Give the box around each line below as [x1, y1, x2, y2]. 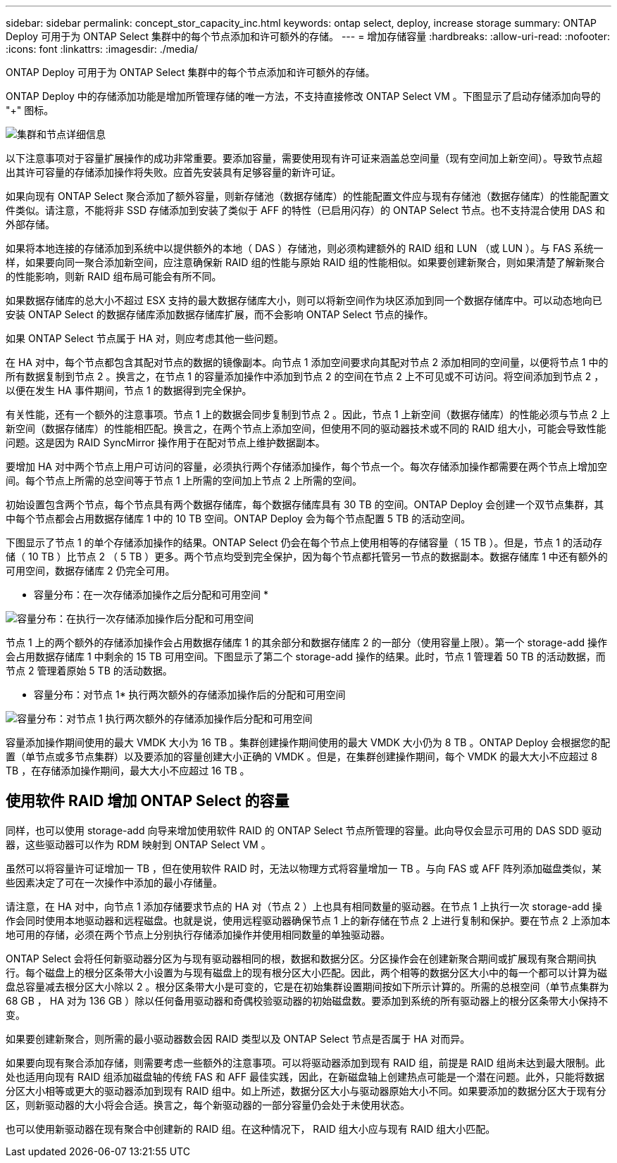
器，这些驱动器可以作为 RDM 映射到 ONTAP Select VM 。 [6, 838, 271, 850]
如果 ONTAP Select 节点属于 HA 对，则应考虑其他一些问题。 [6, 332, 284, 344]
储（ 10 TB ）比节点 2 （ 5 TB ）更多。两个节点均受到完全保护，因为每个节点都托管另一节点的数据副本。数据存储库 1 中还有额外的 [6, 551, 608, 562]
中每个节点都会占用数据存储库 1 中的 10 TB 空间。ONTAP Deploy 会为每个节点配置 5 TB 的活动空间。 [6, 513, 471, 524]
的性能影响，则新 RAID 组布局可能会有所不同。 [6, 270, 222, 282]
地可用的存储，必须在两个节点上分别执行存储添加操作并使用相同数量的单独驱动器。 [6, 928, 390, 941]
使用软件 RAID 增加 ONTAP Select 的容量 [6, 792, 289, 810]
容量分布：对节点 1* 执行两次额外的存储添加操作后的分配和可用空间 [34, 689, 346, 700]
